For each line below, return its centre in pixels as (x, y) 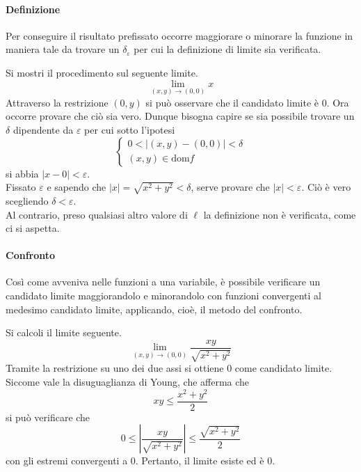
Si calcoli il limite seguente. (64, 332)
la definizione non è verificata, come (280, 214)
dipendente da (43, 129)
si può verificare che (48, 417)
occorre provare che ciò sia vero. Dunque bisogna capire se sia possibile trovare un (180, 116)
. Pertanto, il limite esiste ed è (200, 461)
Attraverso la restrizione (57, 102)
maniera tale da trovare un (63, 49)
